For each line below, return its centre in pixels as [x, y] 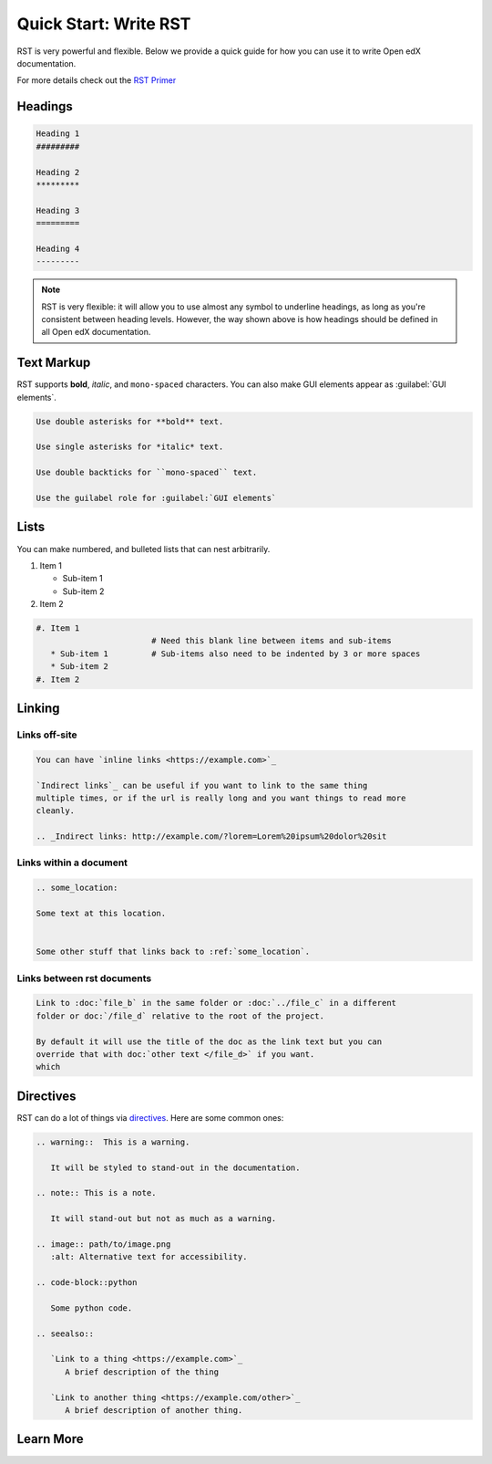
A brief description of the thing [142, 1372]
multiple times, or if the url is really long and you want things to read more [221, 798]
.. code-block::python [87, 1283]
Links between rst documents [84, 978]
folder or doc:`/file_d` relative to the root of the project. [180, 1016]
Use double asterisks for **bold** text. [130, 421]
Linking [38, 709]
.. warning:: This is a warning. [113, 1142]
